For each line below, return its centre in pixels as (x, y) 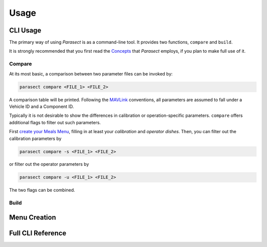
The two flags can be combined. (42, 190)
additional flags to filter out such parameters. (55, 122)
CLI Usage (25, 30)
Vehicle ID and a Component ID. (42, 106)
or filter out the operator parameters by (49, 164)
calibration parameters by (35, 139)
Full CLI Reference (38, 233)
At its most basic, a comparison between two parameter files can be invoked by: (91, 73)
